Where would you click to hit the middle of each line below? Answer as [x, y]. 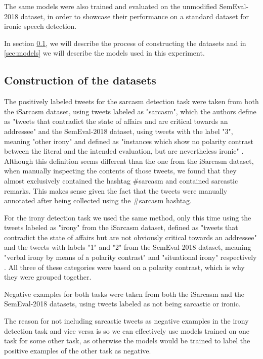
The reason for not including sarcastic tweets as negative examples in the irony [126, 321]
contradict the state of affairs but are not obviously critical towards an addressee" [130, 237]
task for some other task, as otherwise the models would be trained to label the [127, 341]
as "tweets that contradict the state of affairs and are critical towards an [116, 121]
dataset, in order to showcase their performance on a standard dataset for [135, 16]
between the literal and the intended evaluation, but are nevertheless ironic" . [124, 151]
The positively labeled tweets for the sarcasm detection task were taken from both [131, 101]
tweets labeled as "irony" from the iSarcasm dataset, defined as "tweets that [121, 227]
